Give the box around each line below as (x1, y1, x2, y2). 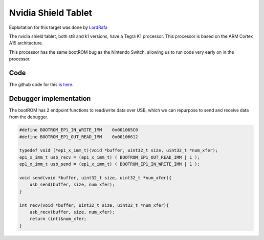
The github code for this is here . (9, 82, 74, 87)
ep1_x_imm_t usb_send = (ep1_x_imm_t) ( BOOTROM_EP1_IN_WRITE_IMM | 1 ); (19, 161, 200, 167)
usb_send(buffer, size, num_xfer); (29, 182, 115, 188)
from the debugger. (9, 114, 48, 120)
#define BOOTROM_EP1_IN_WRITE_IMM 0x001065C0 (19, 127, 138, 133)
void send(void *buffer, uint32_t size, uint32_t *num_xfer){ (19, 175, 172, 181)
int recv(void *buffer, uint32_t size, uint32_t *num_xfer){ (19, 202, 169, 208)
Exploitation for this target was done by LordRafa (9, 24, 108, 30)
